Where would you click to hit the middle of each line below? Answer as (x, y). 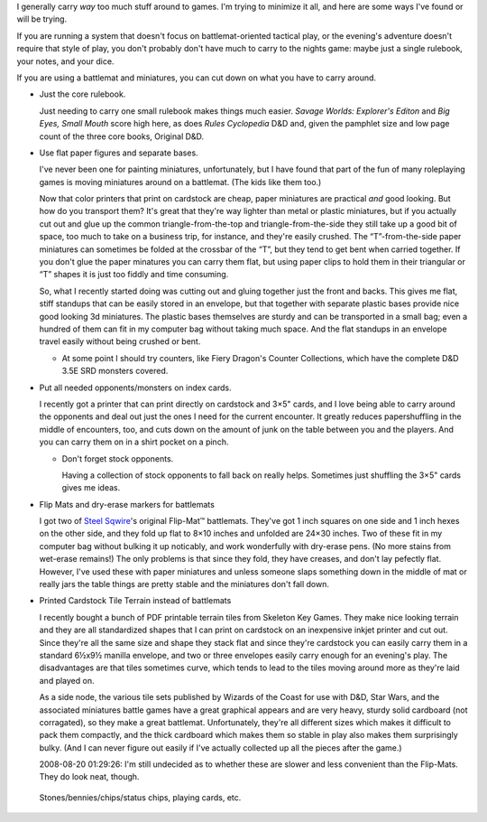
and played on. (67, 680)
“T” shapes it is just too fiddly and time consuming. (134, 275)
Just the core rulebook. (83, 94)
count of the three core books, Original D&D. (122, 136)
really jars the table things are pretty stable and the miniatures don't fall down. (184, 584)
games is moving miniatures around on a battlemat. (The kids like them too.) (180, 182)
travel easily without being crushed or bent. (120, 341)
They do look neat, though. (89, 777)
